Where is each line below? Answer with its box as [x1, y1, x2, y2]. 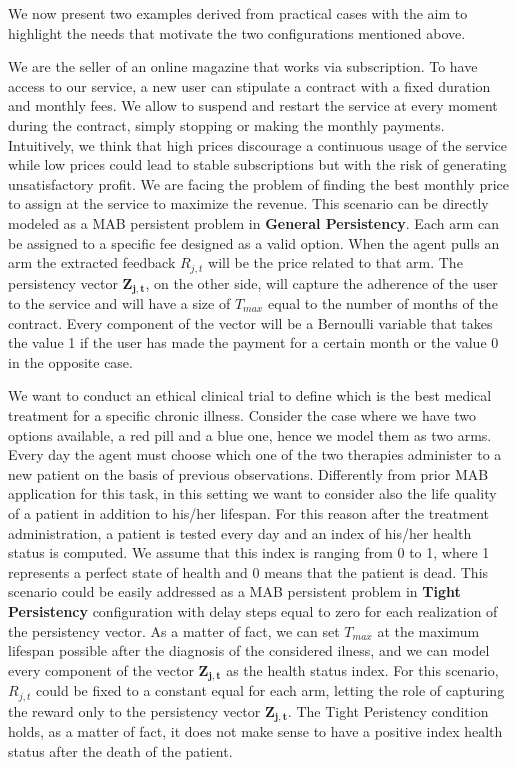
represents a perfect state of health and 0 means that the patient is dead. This [8, 561, 489, 582]
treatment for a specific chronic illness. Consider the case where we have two [8, 405, 476, 425]
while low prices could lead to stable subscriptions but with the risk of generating [8, 154, 507, 175]
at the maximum [377, 620, 480, 641]
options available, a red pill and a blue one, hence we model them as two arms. [8, 424, 492, 445]
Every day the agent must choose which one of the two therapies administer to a [8, 444, 502, 465]
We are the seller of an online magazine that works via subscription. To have [8, 56, 478, 77]
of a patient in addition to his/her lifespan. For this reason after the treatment [8, 502, 490, 523]
